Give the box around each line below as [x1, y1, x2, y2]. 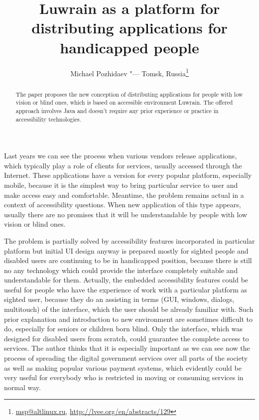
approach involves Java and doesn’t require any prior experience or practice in [15, 106, 219, 115]
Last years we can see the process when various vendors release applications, [4, 150, 237, 161]
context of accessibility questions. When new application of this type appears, [4, 199, 241, 210]
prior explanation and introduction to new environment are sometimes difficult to [4, 313, 253, 324]
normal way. [4, 382, 41, 392]
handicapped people [60, 37, 199, 57]
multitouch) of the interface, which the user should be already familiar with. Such [4, 304, 254, 314]
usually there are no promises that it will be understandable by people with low [4, 209, 248, 219]
